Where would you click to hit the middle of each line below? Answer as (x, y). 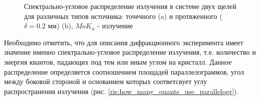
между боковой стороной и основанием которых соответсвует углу (106, 81)
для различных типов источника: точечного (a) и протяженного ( (123, 16)
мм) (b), (60, 26)
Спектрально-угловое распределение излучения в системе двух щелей (130, 6)
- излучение (115, 26)
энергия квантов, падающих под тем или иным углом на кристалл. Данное (118, 61)
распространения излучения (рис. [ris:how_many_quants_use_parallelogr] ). (121, 91)
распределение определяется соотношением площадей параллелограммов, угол (124, 71)
